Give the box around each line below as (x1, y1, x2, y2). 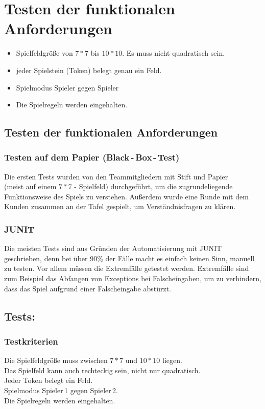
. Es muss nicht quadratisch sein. (122, 48, 225, 58)
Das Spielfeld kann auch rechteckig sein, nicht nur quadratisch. (4, 365, 201, 375)
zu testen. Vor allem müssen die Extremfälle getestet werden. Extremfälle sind (4, 263, 249, 274)
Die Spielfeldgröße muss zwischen (4, 355, 108, 366)
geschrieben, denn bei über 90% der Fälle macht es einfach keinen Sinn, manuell (4, 253, 255, 263)
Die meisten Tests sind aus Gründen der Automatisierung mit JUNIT (4, 243, 222, 254)
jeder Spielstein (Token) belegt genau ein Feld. (16, 64, 162, 75)
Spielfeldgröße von (16, 48, 73, 58)
